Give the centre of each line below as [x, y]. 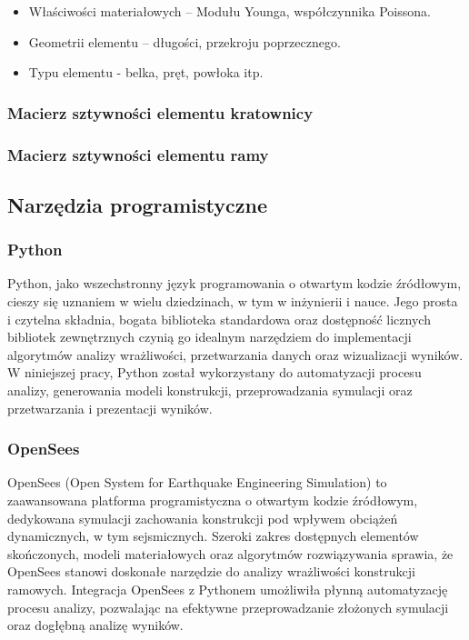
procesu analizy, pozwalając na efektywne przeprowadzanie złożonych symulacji [228, 607]
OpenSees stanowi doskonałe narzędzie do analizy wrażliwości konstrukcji [211, 571]
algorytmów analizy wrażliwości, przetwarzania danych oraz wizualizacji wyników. [235, 354]
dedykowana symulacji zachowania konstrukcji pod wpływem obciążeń [203, 518]
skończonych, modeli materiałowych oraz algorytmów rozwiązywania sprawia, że [230, 553]
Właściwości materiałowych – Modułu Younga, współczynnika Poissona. [230, 11]
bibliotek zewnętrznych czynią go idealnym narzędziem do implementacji [210, 337]
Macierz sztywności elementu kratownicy [160, 112]
